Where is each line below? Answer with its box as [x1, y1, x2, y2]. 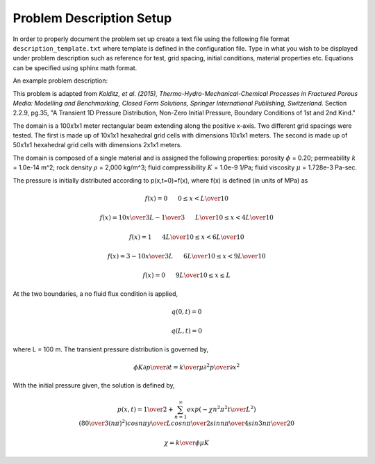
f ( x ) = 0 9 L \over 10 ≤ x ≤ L [142, 272, 231, 279]
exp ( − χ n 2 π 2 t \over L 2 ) [186, 404, 256, 413]
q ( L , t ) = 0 [171, 327, 203, 335]
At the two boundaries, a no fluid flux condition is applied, [12, 289, 178, 298]
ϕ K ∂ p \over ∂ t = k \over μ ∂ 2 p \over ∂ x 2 [133, 362, 240, 371]
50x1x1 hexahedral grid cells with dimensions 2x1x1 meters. [12, 141, 182, 149]
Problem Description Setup [12, 10, 172, 26]
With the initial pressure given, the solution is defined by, [12, 381, 175, 390]
